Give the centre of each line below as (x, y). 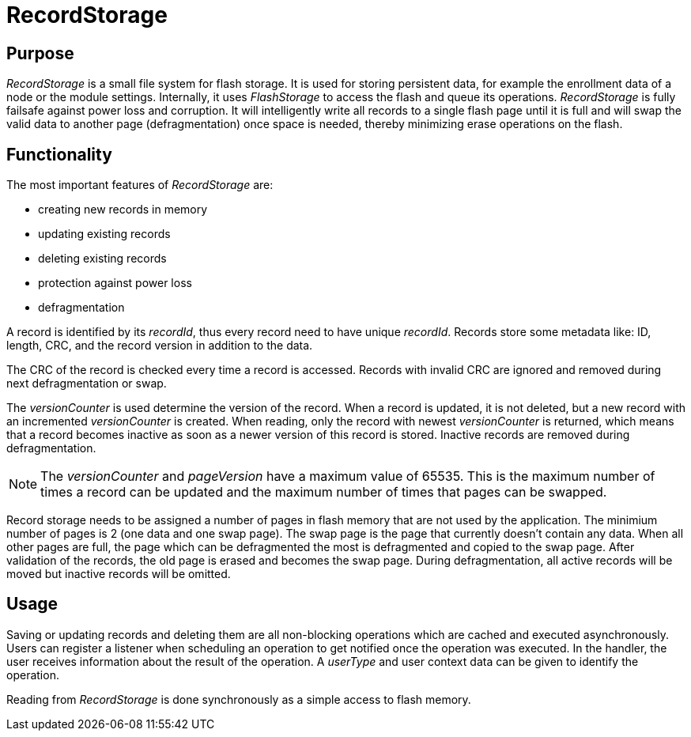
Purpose (40, 53)
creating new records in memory (123, 210)
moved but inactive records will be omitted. (119, 574)
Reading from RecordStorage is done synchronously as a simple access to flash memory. (239, 699)
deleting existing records (102, 259)
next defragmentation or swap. (87, 384)
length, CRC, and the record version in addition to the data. (160, 346)
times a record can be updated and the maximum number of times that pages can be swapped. (324, 492)
